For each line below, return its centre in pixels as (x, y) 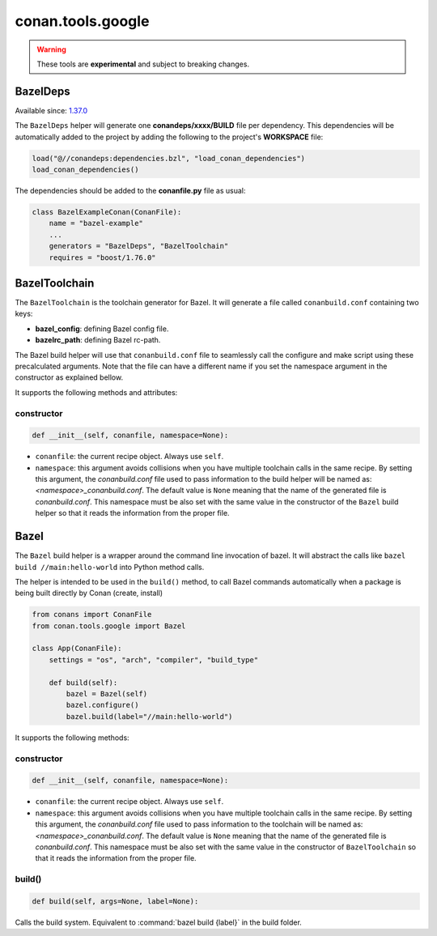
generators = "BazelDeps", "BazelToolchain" (139, 246)
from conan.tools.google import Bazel (109, 626)
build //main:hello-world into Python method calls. (110, 567)
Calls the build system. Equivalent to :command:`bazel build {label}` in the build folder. (159, 922)
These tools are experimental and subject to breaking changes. (143, 64)
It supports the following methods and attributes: (96, 392)
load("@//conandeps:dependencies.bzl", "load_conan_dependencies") (169, 158)
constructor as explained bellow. (69, 377)
